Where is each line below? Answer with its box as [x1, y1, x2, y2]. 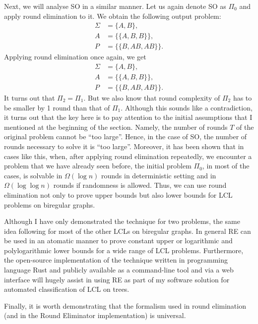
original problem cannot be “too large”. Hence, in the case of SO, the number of [4, 131, 247, 142]
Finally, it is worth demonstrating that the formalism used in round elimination [4, 300, 246, 311]
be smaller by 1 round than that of [4, 102, 110, 112]
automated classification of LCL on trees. [4, 284, 129, 294]
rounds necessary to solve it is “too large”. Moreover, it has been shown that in [4, 141, 244, 151]
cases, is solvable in [4, 170, 63, 180]
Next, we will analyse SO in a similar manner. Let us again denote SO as [4, 1, 226, 11]
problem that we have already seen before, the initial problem [4, 161, 192, 171]
